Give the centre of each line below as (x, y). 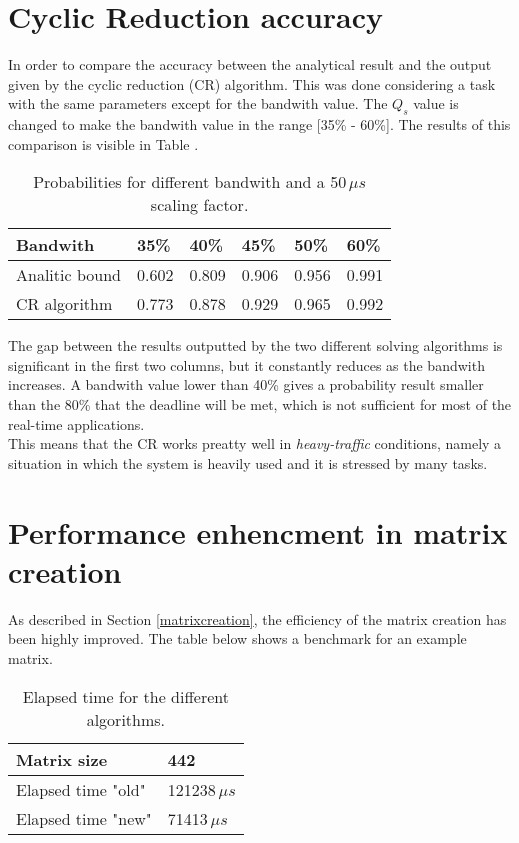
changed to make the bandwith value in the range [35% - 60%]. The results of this (259, 124)
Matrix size (62, 759)
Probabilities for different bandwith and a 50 (190, 182)
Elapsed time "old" (81, 789)
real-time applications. (76, 423)
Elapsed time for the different (125, 696)
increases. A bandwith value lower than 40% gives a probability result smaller (246, 384)
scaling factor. (199, 205)
